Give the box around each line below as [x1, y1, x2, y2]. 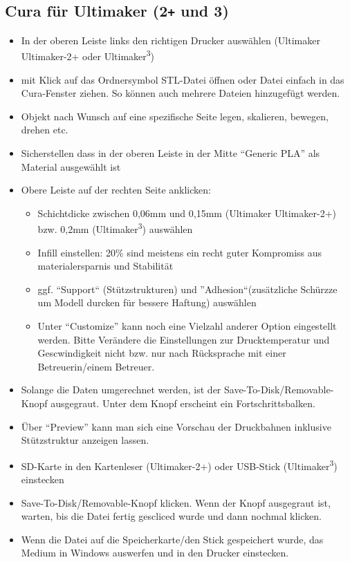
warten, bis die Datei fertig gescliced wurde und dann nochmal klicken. [21, 509, 322, 523]
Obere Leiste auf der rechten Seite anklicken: [21, 182, 211, 197]
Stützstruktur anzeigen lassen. [21, 433, 149, 447]
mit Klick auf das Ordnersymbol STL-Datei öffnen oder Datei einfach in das [21, 72, 344, 86]
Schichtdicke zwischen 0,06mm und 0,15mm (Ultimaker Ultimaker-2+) [37, 205, 336, 220]
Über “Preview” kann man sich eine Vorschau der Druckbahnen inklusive [21, 419, 331, 433]
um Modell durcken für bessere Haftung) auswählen [37, 295, 257, 310]
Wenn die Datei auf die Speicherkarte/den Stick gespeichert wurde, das [21, 532, 324, 546]
